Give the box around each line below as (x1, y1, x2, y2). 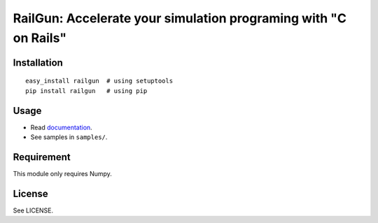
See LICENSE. (13, 206, 54, 215)
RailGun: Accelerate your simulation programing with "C (13, 10, 346, 26)
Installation (13, 57, 63, 69)
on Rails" (13, 30, 66, 45)
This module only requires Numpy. (13, 169, 112, 178)
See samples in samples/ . (30, 133, 108, 141)
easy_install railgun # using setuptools (25, 77, 174, 85)
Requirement (13, 151, 71, 163)
